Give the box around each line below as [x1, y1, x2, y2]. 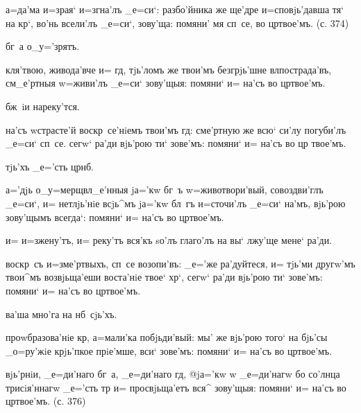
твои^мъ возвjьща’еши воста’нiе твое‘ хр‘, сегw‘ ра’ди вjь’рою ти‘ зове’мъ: [6, 270, 323, 284]
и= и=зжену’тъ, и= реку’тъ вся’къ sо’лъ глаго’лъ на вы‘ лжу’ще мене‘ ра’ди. [6, 233, 333, 247]
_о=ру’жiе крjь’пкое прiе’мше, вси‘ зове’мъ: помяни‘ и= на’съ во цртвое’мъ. [6, 343, 333, 358]
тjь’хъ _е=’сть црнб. [6, 159, 94, 173]
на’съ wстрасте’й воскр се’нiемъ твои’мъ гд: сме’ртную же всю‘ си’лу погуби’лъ [6, 122, 346, 137]
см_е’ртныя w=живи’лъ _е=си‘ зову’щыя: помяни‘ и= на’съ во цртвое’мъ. [6, 76, 326, 90]
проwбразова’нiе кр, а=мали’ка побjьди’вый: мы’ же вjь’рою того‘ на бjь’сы [6, 330, 328, 344]
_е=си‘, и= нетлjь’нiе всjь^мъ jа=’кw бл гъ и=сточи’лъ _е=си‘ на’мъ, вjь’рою [6, 195, 346, 210]
